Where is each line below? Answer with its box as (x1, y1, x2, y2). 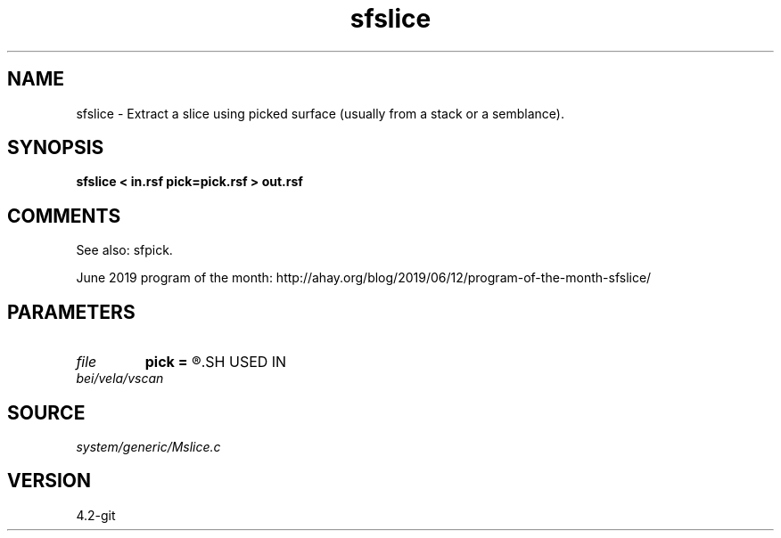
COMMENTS (7, 204, 121, 227)
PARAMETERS (7, 300, 136, 323)
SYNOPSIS (7, 136, 104, 159)
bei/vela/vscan (76, 371, 164, 387)
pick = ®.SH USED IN (144, 353, 287, 371)
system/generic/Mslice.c (76, 438, 221, 454)
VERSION (7, 469, 92, 493)
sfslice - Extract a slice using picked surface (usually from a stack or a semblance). (76, 105, 565, 121)
